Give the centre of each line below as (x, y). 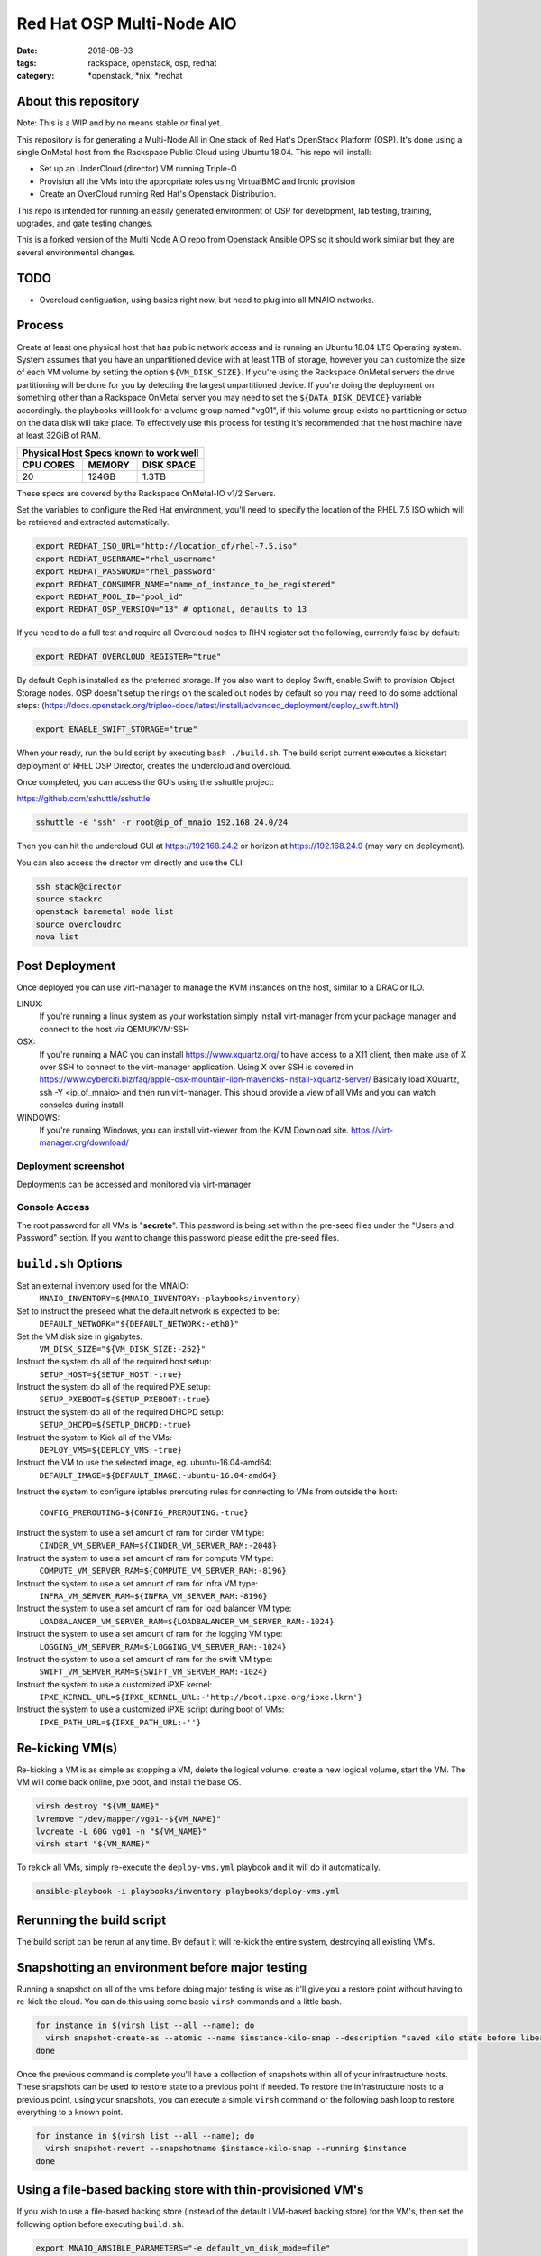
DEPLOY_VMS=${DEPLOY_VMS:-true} (110, 1450)
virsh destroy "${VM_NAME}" (97, 1806)
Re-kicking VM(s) (67, 1747)
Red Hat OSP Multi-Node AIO (127, 23)
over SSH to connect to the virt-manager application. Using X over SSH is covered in (196, 1067)
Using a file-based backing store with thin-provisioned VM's (190, 2190)
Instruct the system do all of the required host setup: (114, 1362)
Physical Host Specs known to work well (110, 453)
